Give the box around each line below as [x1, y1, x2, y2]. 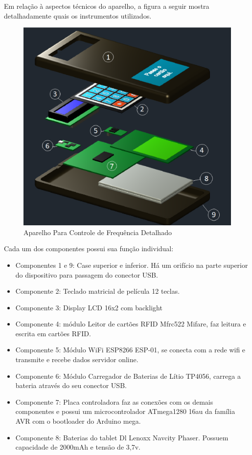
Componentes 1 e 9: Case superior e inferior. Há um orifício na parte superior [15, 260, 248, 270]
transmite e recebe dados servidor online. [15, 354, 138, 365]
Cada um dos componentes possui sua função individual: [4, 243, 174, 254]
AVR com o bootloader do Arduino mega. [15, 416, 141, 426]
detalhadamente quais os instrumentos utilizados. [4, 10, 152, 21]
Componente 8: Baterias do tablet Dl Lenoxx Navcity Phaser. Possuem [15, 432, 229, 442]
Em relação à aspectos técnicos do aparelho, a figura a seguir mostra [4, 1, 209, 11]
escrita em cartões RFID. [15, 328, 91, 338]
